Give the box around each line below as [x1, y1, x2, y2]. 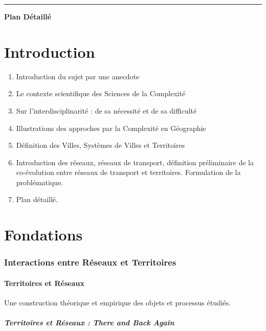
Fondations [4, 224, 83, 245]
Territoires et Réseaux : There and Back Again [4, 317, 174, 328]
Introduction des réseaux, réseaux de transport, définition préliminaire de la [16, 157, 254, 167]
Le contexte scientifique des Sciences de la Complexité [16, 88, 186, 99]
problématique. [16, 176, 63, 187]
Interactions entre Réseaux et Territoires [4, 256, 176, 269]
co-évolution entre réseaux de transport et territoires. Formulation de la [16, 167, 241, 178]
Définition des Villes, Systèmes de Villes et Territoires [16, 140, 185, 150]
